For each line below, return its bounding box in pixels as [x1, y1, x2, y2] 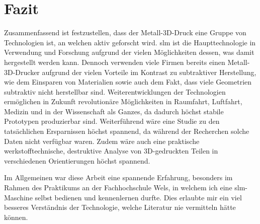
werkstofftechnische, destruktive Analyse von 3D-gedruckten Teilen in [4, 145, 218, 156]
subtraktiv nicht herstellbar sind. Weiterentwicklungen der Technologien [4, 86, 226, 97]
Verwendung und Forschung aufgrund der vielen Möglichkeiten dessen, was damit [4, 47, 254, 57]
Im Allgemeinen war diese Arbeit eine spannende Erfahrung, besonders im [4, 172, 233, 183]
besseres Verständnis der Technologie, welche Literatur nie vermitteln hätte [4, 202, 236, 212]
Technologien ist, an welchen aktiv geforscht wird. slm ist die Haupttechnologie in [4, 37, 256, 47]
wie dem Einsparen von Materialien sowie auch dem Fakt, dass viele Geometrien [4, 77, 252, 87]
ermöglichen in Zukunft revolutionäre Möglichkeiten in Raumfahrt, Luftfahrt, [4, 96, 242, 107]
